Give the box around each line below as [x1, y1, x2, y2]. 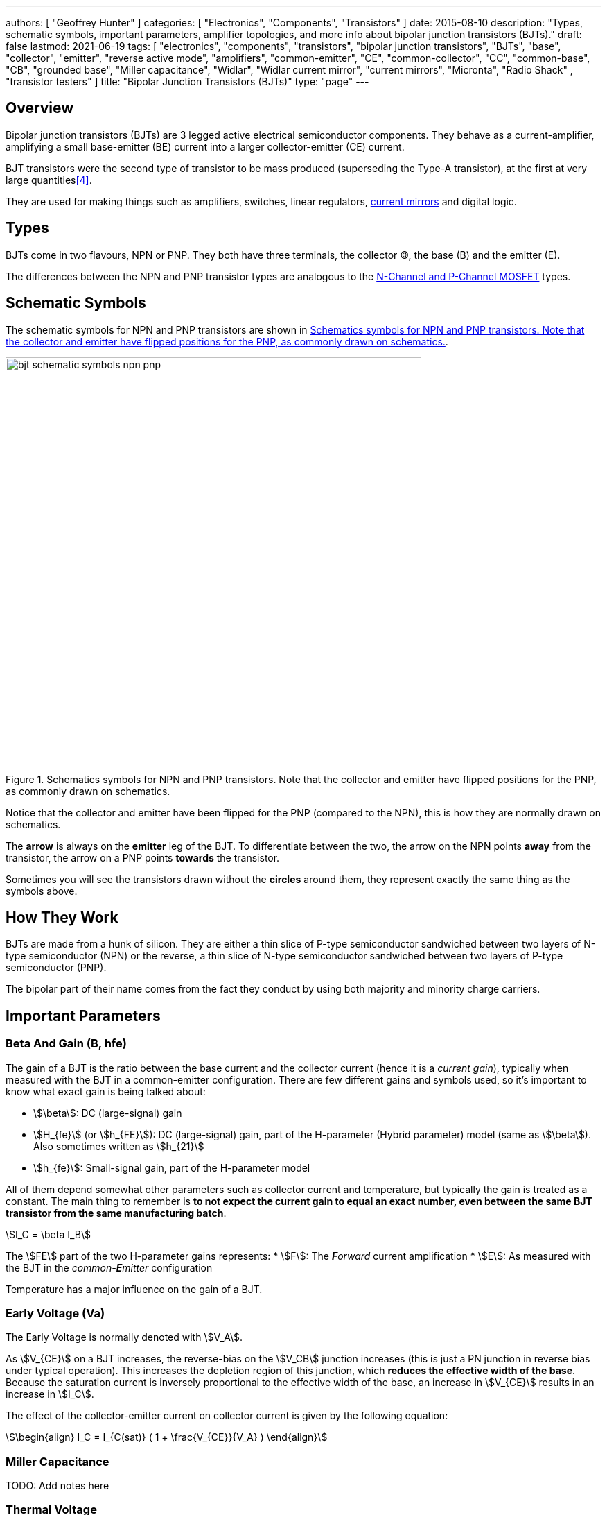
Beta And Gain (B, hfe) [6, 1036, 127, 1051]
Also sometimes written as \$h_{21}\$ [33, 1140, 204, 1152]
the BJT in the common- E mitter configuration [6, 1261, 213, 1274]
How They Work [6, 908, 118, 926]
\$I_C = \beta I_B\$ [6, 1228, 91, 1240]
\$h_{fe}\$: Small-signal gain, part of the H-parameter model [33, 1161, 310, 1174]
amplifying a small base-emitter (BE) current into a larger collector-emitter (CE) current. [6, 140, 405, 153]
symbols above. [6, 884, 78, 897]
